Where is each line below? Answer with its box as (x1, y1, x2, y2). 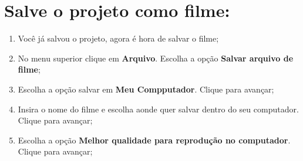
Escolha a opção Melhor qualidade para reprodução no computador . (18, 133, 291, 146)
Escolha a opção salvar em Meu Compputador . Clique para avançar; (18, 83, 274, 95)
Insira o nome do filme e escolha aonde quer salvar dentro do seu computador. (18, 102, 299, 115)
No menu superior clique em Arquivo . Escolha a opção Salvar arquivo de (18, 52, 294, 64)
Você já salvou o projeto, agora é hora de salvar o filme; (18, 32, 219, 44)
